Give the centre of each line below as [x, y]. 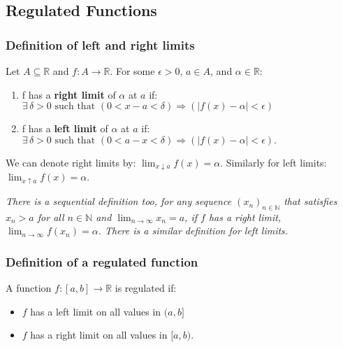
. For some [132, 71]
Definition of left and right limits [100, 44]
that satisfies [311, 201]
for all [51, 217]
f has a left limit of [65, 128]
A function [29, 288]
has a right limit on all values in [99, 335]
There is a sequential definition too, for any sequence [119, 201]
